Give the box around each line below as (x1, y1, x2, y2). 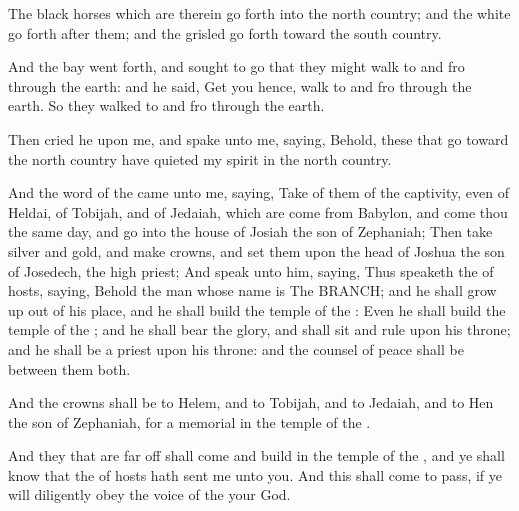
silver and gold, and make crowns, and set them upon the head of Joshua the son (8, 240, 505, 261)
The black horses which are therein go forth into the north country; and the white (8, 3, 511, 23)
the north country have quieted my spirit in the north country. (8, 148, 392, 169)
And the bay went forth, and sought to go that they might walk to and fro (8, 56, 465, 77)
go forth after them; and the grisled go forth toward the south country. (8, 22, 442, 43)
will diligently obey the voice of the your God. (8, 484, 291, 505)
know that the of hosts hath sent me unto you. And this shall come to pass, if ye (8, 464, 503, 485)
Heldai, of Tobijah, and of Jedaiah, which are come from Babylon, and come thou (8, 201, 508, 222)
